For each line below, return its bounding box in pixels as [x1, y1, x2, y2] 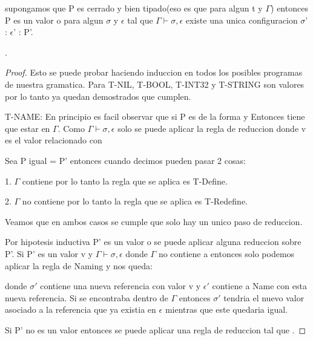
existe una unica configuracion [185, 13, 298, 26]
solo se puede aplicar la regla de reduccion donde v [117, 122, 306, 134]
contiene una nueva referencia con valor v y [40, 280, 201, 292]
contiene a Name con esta [212, 280, 307, 292]
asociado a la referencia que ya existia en [5, 303, 156, 316]
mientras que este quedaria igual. [165, 303, 288, 316]
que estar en [5, 122, 50, 134]
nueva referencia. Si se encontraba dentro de [5, 291, 168, 304]
